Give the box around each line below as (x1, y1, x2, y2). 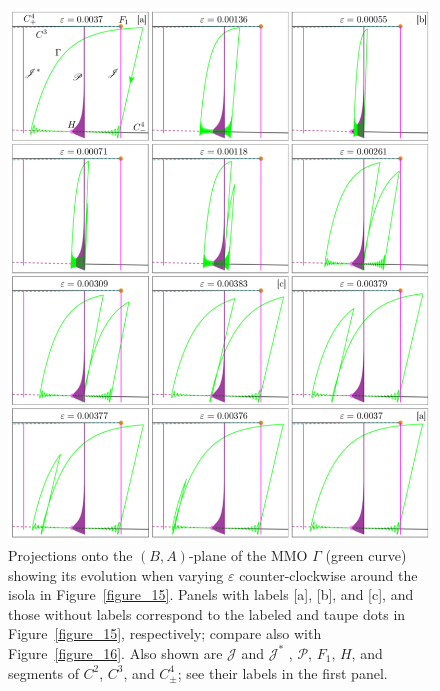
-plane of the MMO (188, 544, 308, 565)
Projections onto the (8, 544, 133, 565)
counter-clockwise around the (239, 564, 418, 585)
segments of (8, 662, 79, 683)
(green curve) (325, 544, 407, 565)
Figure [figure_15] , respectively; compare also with (8, 623, 322, 644)
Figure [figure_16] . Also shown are (8, 642, 223, 663)
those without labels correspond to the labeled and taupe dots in (8, 603, 406, 624)
